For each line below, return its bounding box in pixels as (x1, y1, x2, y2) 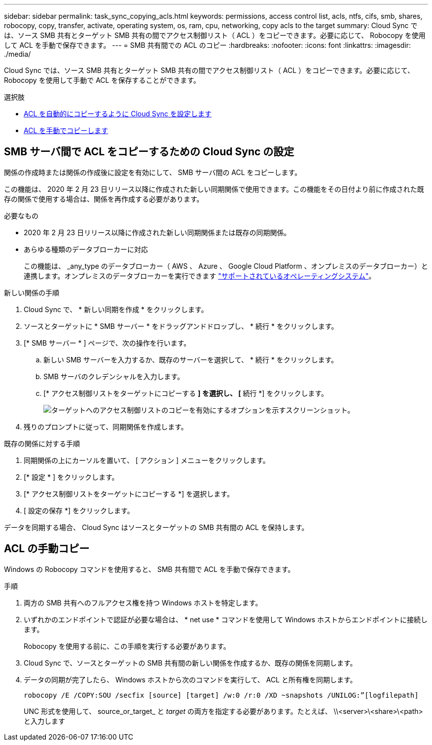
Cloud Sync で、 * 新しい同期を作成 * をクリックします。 (24, 305, 208, 314)
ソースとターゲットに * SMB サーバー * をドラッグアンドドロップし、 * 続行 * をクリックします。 (24, 321, 338, 330)
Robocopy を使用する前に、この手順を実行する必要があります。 (24, 641, 230, 650)
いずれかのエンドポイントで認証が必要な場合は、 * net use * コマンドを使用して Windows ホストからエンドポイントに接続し (24, 615, 428, 624)
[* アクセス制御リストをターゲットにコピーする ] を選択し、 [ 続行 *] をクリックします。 (43, 389, 328, 397)
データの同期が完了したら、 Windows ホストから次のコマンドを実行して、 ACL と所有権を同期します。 (24, 675, 357, 684)
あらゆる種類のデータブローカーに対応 (24, 245, 148, 253)
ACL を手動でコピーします (24, 126, 108, 135)
